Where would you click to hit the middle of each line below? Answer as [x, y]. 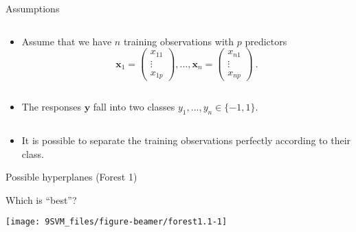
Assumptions [33, 8]
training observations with [179, 41]
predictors [266, 41]
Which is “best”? [41, 199]
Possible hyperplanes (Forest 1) [71, 177]
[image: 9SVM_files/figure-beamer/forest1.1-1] [116, 222]
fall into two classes [134, 107]
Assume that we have [67, 41]
